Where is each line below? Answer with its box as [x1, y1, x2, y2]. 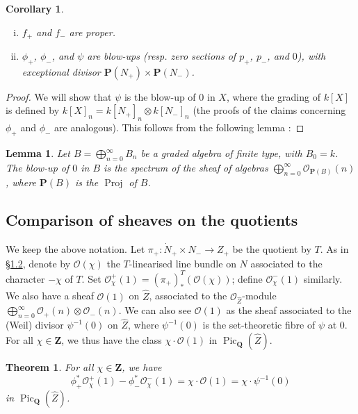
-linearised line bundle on [129, 256, 236, 270]
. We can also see [118, 303, 192, 317]
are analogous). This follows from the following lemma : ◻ [54, 120, 304, 135]
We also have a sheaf [6, 288, 94, 303]
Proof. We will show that [6, 89, 112, 104]
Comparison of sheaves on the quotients [6, 209, 298, 231]
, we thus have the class [61, 333, 162, 347]
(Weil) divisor [6, 317, 64, 332]
